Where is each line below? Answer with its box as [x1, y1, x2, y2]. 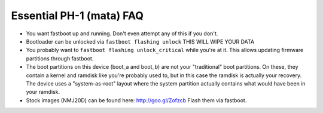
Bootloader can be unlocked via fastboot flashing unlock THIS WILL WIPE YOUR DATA [26, 38, 254, 45]
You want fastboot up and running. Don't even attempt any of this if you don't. [26, 30, 218, 37]
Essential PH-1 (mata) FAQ [11, 9, 144, 22]
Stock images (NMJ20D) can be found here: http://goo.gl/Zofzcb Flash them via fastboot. [26, 96, 247, 104]
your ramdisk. [26, 88, 60, 96]
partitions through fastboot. [26, 54, 94, 62]
